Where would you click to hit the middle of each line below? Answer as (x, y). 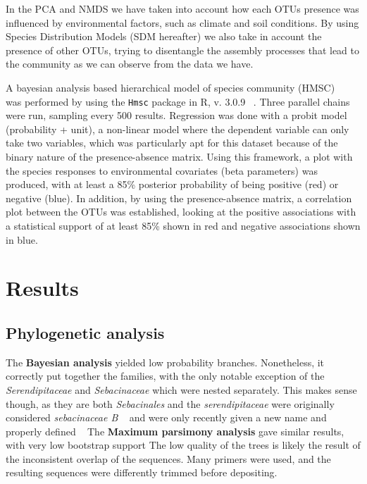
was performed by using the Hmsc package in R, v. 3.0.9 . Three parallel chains (178, 101)
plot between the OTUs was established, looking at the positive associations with (181, 212)
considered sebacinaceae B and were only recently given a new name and (166, 417)
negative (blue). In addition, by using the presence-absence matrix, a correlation (179, 198)
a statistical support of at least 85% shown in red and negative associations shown (183, 225)
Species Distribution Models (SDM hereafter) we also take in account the (164, 36)
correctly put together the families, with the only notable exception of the (165, 376)
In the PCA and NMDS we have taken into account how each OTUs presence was (182, 8)
